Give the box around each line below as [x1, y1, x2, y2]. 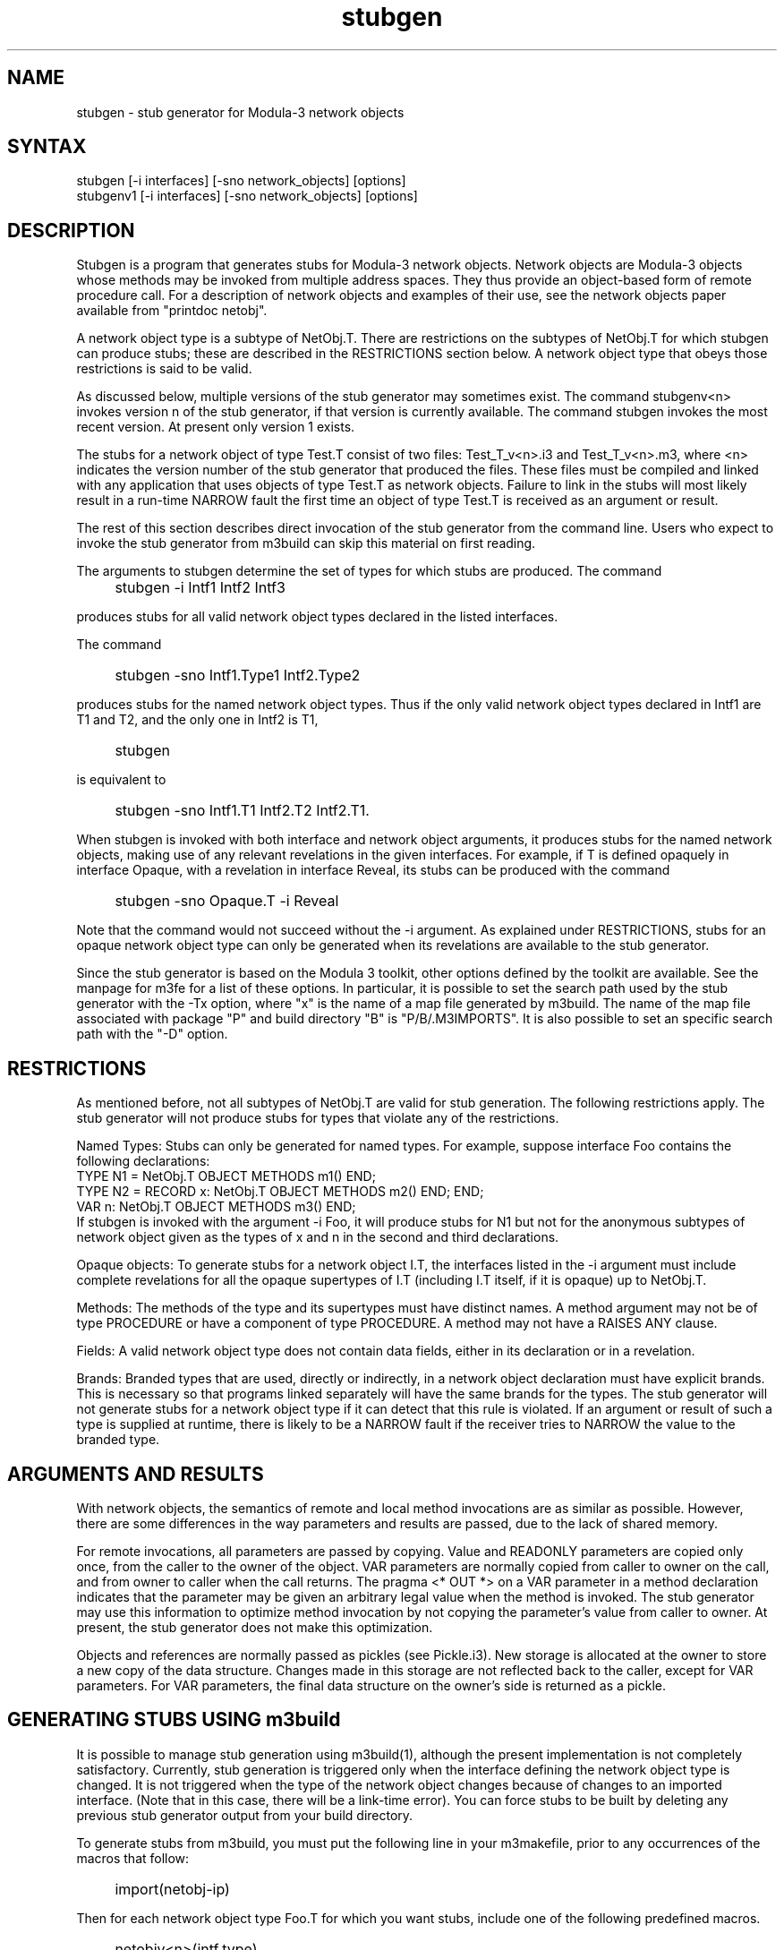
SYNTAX [7, 135, 87, 158]
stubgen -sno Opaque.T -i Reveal [115, 892, 339, 911]
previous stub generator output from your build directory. [76, 1807, 413, 1823]
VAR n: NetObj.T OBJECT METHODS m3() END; [76, 1199, 356, 1215]
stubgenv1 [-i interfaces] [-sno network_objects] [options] [76, 188, 418, 204]
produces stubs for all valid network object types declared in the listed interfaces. [76, 609, 558, 625]
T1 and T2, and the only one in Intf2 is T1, [76, 712, 319, 728]
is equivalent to [76, 772, 166, 788]
